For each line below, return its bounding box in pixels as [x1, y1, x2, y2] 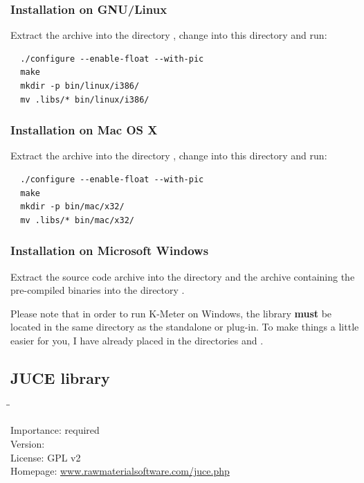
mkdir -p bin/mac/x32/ [20, 202, 125, 212]
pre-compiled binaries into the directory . [10, 283, 185, 297]
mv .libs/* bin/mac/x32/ [20, 215, 134, 225]
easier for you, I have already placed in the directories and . [10, 333, 264, 347]
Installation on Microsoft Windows [10, 242, 209, 259]
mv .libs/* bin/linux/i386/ [20, 94, 149, 105]
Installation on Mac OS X [10, 121, 158, 139]
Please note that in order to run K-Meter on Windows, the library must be [10, 306, 332, 320]
